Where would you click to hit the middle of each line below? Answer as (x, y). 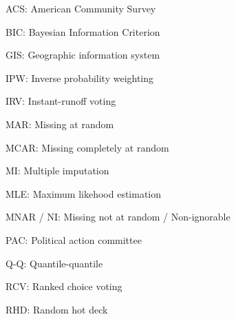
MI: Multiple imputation (57, 171)
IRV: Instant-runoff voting (61, 101)
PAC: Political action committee (74, 239)
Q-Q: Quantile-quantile (54, 263)
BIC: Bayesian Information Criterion (83, 31)
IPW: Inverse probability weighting (80, 78)
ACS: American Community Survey (81, 8)
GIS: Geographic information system (83, 55)
